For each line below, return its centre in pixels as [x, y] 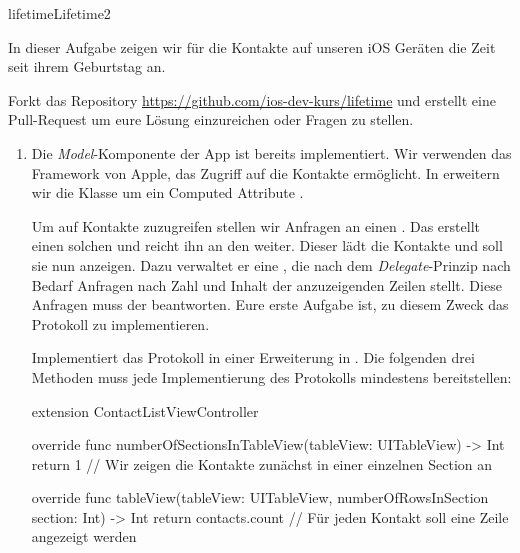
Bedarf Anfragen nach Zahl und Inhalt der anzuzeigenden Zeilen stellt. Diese [266, 284]
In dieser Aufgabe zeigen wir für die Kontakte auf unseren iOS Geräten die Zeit [252, 46]
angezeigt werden [84, 536]
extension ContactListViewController [145, 410]
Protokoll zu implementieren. [120, 323]
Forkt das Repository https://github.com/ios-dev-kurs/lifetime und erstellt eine [252, 99]
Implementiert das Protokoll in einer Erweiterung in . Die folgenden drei [253, 357]
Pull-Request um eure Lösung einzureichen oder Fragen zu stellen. [211, 119]
